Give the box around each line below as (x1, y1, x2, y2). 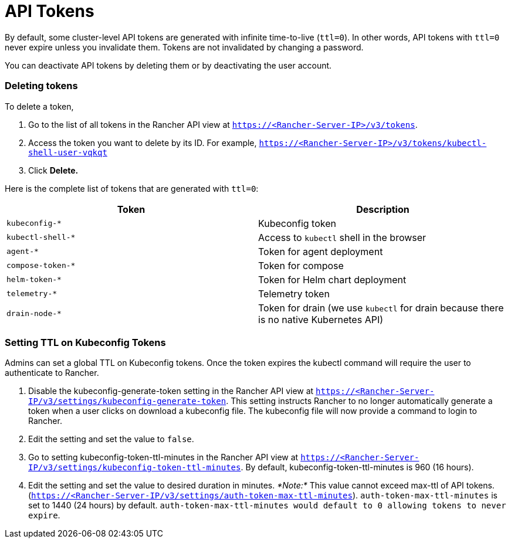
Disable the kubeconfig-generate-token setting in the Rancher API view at (28, 386, 314, 396)
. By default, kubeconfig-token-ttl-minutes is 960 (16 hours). (241, 462, 474, 473)
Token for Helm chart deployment (258, 273, 407, 286)
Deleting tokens (5, 80, 78, 92)
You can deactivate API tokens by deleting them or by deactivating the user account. (5, 60, 332, 70)
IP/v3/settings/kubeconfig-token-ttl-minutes (28, 463, 241, 473)
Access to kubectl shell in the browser (258, 231, 427, 243)
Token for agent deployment (258, 245, 383, 257)
